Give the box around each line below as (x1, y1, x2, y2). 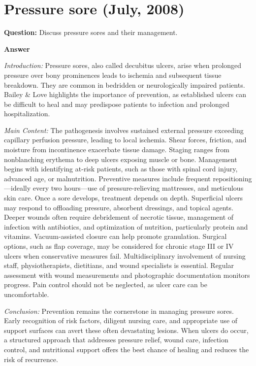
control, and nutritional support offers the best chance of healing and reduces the (4, 344, 249, 354)
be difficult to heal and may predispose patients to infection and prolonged (4, 99, 229, 109)
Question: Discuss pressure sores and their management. (4, 27, 178, 37)
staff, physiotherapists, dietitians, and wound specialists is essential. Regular (4, 260, 234, 270)
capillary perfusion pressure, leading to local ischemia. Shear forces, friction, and (4, 134, 247, 145)
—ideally (4, 183, 31, 193)
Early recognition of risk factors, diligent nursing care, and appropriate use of (4, 315, 238, 326)
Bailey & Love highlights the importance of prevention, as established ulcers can (4, 89, 247, 100)
